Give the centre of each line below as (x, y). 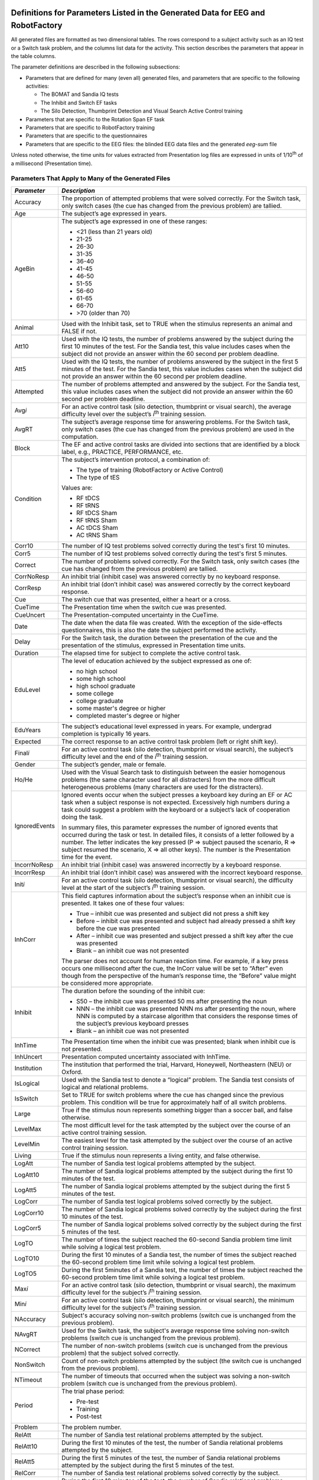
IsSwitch (26, 1098)
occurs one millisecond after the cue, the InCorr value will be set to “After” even (172, 968)
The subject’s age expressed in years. (114, 213)
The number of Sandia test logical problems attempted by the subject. (159, 1163)
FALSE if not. (79, 331)
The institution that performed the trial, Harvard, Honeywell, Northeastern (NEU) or (176, 1064)
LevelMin (27, 1144)
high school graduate (106, 686)
